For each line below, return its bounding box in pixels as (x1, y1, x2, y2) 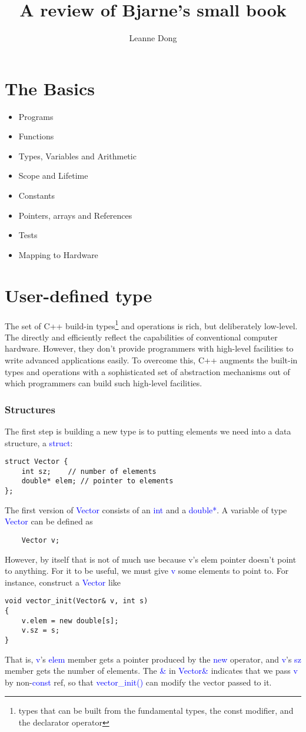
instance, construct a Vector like (5, 576, 121, 588)
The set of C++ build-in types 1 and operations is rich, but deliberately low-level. (5, 317, 298, 332)
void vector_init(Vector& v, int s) (5, 597, 148, 606)
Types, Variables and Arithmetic (18, 149, 137, 162)
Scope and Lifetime (18, 169, 88, 182)
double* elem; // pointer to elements (21, 477, 174, 486)
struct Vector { (5, 457, 68, 466)
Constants (18, 189, 55, 202)
